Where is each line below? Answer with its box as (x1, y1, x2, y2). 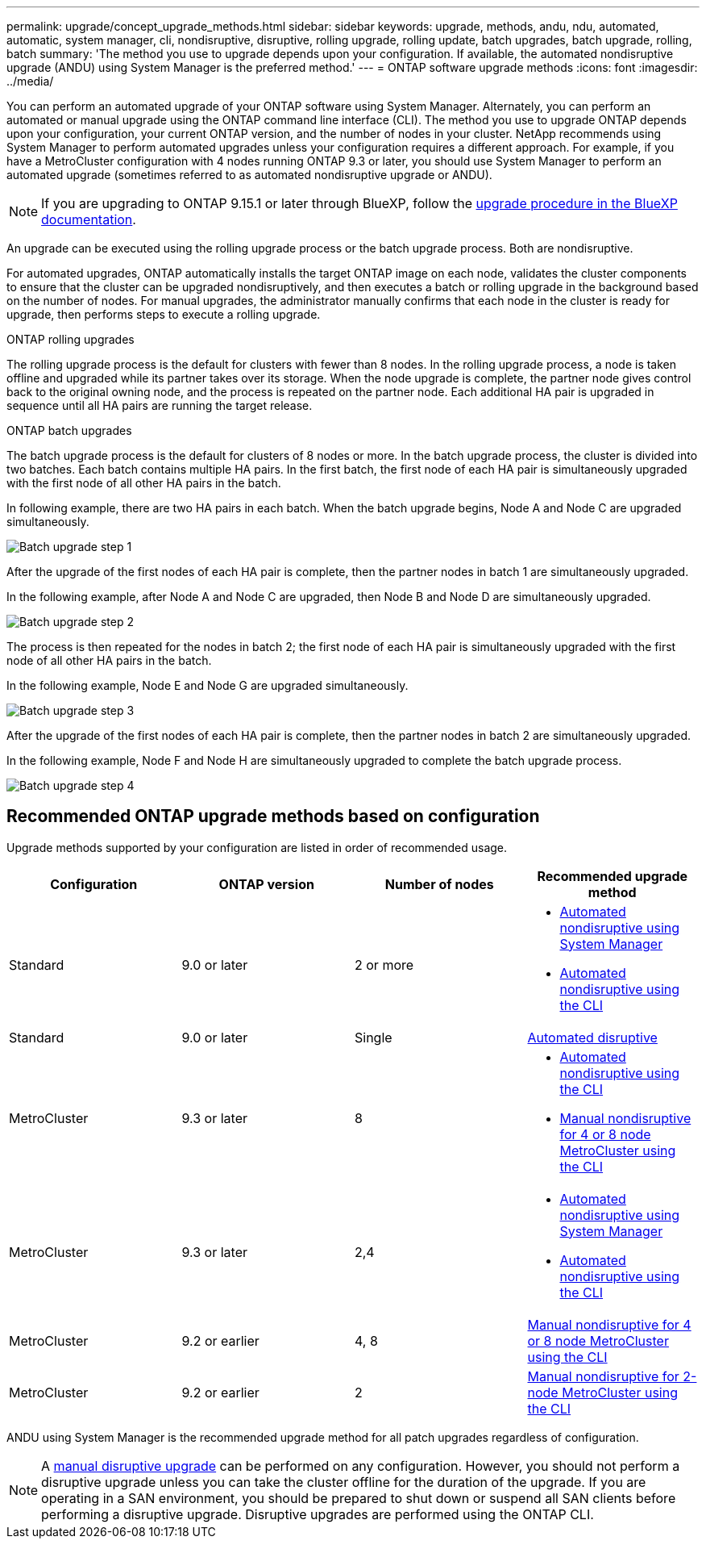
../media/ (6, 74, 54, 88)
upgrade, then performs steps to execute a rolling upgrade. (6, 307, 321, 321)
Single (355, 1029, 392, 1046)
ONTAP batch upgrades (6, 424, 132, 437)
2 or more (355, 956, 414, 973)
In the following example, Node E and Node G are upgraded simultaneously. (6, 679, 409, 692)
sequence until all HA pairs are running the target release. (6, 399, 313, 412)
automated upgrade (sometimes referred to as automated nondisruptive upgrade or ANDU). (6, 168, 492, 182)
